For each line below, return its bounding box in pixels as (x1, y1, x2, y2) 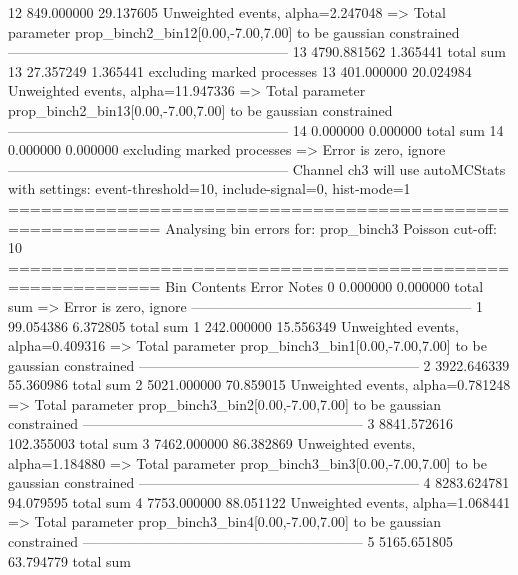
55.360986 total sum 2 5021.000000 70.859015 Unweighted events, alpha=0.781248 (8, 374, 511, 395)
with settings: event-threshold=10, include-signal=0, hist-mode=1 (8, 178, 411, 199)
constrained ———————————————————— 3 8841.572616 (8, 413, 454, 434)
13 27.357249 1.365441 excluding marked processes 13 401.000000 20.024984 (8, 60, 472, 81)
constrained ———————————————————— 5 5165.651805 (8, 531, 454, 552)
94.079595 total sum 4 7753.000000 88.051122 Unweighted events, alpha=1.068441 (8, 491, 511, 512)
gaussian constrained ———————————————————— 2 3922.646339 (8, 354, 510, 375)
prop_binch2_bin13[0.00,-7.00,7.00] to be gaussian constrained (8, 99, 393, 120)
